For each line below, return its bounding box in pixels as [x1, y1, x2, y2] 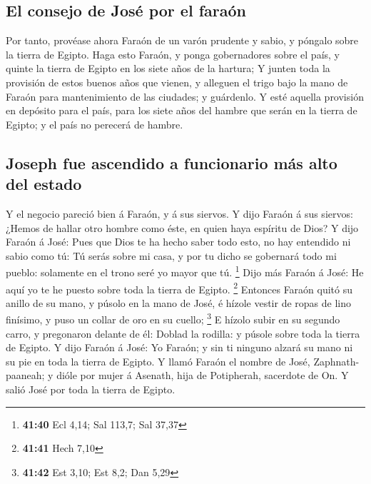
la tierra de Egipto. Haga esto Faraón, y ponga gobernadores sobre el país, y [6, 46, 340, 61]
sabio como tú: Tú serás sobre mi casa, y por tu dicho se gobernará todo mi [6, 248, 337, 263]
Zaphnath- [313, 353, 360, 368]
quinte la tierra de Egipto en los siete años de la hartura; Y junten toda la [6, 61, 330, 76]
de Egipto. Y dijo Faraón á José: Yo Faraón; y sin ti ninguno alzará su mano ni [6, 340, 353, 355]
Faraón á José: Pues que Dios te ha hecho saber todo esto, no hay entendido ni [6, 234, 351, 249]
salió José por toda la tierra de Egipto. [6, 382, 176, 397]
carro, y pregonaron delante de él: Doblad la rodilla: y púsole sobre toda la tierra [6, 326, 360, 341]
